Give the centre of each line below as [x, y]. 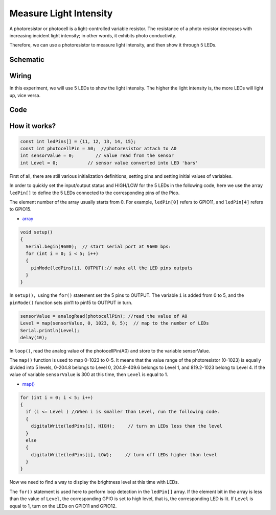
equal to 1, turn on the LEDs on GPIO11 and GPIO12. [63, 506]
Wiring [20, 76]
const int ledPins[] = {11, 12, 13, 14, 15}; [78, 141]
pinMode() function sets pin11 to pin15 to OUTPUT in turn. [71, 302]
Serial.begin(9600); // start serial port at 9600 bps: [98, 246]
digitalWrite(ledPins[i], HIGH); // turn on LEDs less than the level [126, 426]
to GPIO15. [20, 209]
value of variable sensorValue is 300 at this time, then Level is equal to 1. [89, 374]
